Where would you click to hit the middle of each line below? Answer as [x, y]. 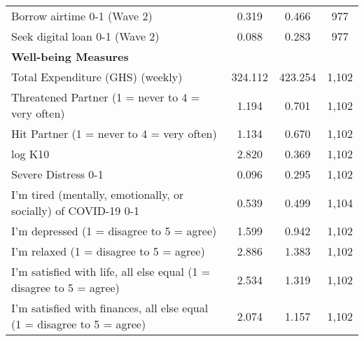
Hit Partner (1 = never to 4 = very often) [114, 133]
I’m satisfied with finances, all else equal [110, 308]
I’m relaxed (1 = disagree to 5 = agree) [108, 251]
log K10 [30, 154]
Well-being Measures [70, 56]
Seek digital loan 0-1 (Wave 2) [85, 36]
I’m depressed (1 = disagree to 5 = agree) [114, 231]
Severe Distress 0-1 [57, 174]
